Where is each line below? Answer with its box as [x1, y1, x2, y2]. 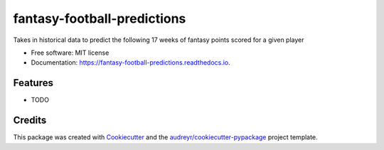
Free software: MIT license [31, 48, 110, 57]
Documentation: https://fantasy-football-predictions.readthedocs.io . [31, 58, 230, 67]
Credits [13, 114, 47, 127]
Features [13, 77, 53, 89]
